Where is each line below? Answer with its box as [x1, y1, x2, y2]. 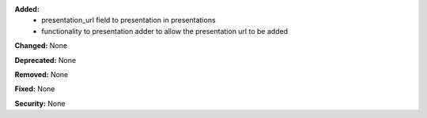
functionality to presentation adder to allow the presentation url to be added [41, 26, 289, 35]
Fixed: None [14, 84, 55, 94]
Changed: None [14, 41, 67, 50]
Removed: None [14, 69, 69, 79]
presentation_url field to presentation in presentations [41, 16, 217, 25]
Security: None [14, 98, 66, 108]
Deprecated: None [14, 55, 77, 65]
